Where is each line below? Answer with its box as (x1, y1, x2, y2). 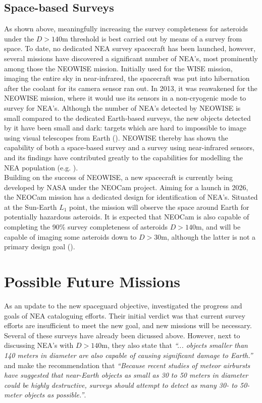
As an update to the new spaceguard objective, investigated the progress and (4, 300, 242, 310)
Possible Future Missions (4, 271, 181, 292)
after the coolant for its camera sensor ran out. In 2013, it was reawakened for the (4, 82, 257, 93)
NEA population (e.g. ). (4, 162, 78, 172)
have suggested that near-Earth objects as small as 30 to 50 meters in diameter (4, 370, 248, 380)
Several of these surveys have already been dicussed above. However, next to (4, 330, 240, 340)
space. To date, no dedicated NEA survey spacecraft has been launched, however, (4, 43, 255, 54)
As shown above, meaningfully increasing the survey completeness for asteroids (4, 23, 248, 34)
